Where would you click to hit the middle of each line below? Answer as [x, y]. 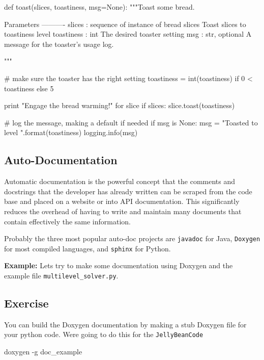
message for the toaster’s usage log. [59, 44]
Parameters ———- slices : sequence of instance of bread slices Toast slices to [125, 24]
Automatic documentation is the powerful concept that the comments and [120, 181]
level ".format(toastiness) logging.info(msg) [71, 132]
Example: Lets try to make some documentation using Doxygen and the [119, 265]
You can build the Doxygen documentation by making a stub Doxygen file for [125, 324]
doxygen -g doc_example [43, 352]
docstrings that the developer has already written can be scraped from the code [128, 191]
